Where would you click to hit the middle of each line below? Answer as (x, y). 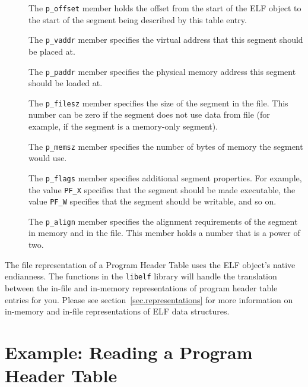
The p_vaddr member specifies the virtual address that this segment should (166, 40)
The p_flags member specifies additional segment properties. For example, (165, 177)
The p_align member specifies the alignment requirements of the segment (163, 221)
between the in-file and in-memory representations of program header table (141, 287)
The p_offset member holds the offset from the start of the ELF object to (165, 8)
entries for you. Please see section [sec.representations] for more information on (149, 299)
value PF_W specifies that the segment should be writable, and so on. (153, 201)
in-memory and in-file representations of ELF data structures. (117, 311)
